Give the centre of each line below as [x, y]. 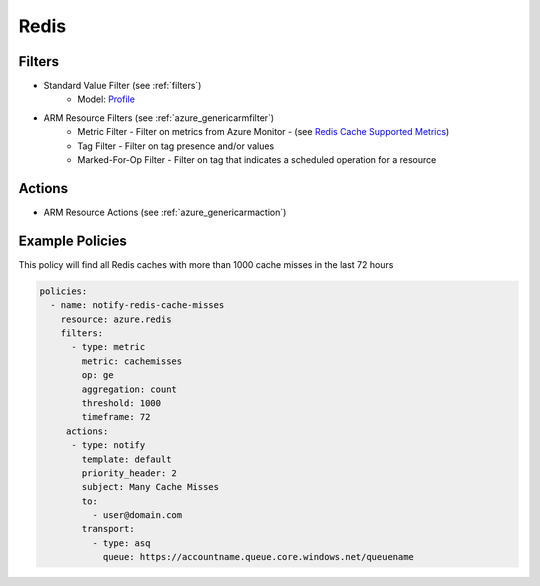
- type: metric [108, 347]
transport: [108, 529]
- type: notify [108, 445]
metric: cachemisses [132, 361]
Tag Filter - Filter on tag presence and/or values [176, 146]
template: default [126, 459]
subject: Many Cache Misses [150, 487]
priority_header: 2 [129, 473]
